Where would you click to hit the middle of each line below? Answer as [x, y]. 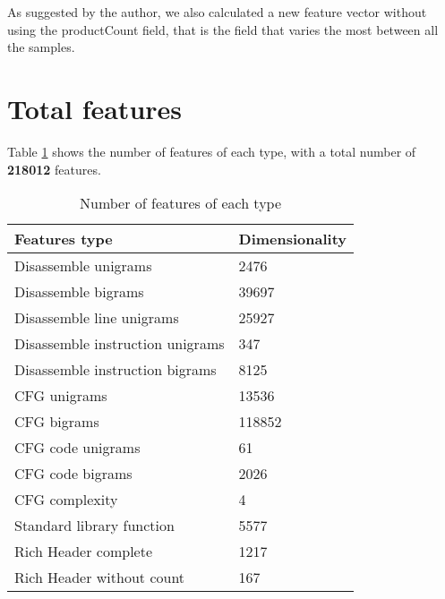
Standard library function [94, 526]
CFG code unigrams [77, 448]
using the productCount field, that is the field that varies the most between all [223, 29]
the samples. [41, 47]
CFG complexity [66, 500]
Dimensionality [293, 239]
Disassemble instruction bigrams [116, 370]
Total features [95, 108]
